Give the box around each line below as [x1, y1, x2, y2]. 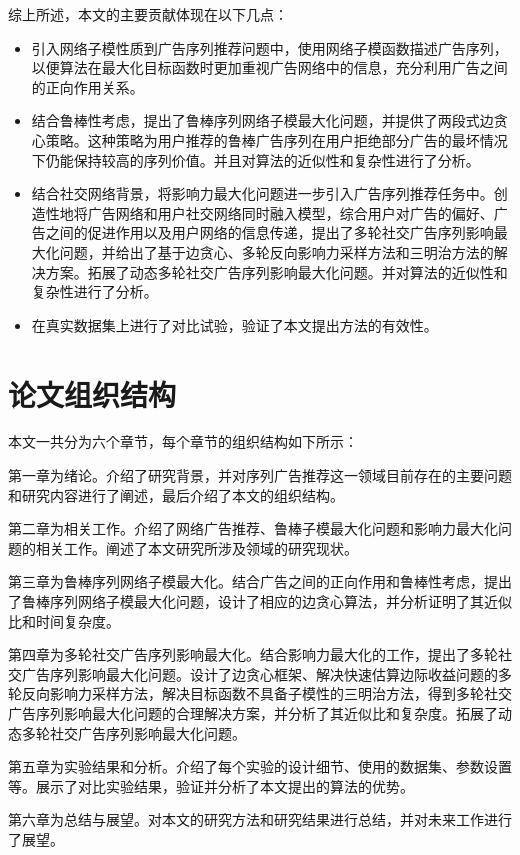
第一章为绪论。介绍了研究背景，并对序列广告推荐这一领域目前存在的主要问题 [8, 465, 512, 486]
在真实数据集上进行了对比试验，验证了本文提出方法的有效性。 [31, 314, 438, 335]
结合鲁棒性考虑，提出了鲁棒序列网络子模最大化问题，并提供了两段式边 [31, 110, 494, 131]
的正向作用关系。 [31, 76, 144, 97]
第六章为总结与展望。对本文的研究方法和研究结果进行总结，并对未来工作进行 [8, 809, 512, 830]
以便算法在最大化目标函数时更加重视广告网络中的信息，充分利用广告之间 [31, 57, 508, 78]
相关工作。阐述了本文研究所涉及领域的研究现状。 [35, 537, 358, 558]
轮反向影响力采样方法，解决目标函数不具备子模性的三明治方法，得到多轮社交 [8, 683, 512, 704]
